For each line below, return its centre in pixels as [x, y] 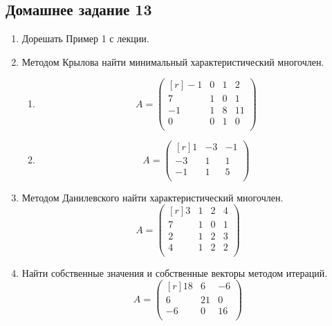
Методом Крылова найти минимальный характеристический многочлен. [173, 61]
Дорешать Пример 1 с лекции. [85, 38]
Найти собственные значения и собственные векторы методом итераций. [175, 272]
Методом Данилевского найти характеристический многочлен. [153, 197]
